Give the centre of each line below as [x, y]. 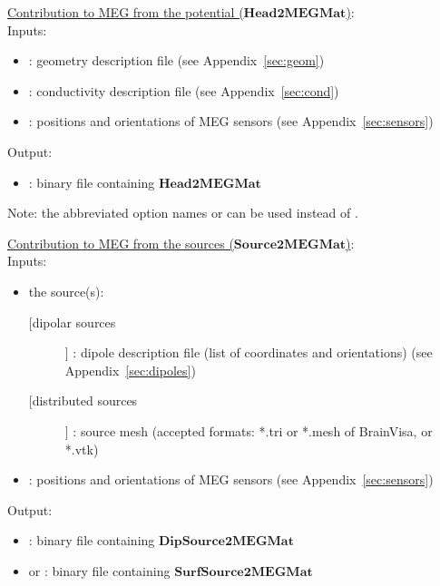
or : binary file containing [99, 570]
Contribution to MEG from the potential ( [126, 12]
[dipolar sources [72, 322]
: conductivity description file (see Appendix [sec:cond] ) [184, 90]
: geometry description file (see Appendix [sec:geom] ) [176, 60]
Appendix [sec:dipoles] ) [130, 370]
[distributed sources [83, 400]
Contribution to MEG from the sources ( [121, 243]
